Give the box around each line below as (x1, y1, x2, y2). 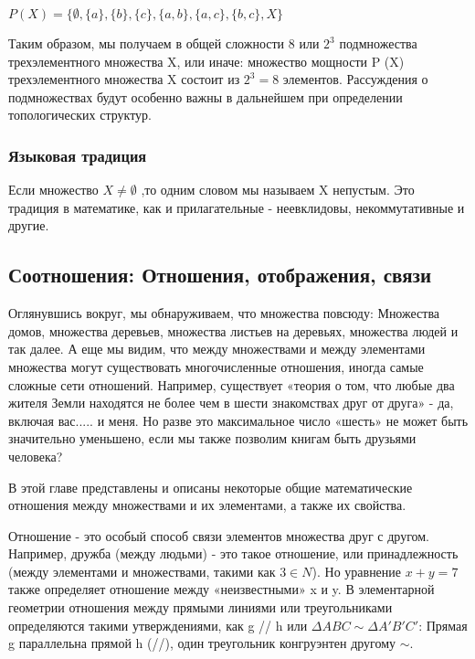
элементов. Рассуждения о (282, 69, 428, 89)
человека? (8, 446, 63, 465)
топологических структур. (8, 105, 152, 124)
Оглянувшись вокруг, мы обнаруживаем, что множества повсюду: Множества (8, 303, 440, 323)
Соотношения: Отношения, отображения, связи (8, 260, 432, 289)
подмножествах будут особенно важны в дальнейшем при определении (8, 87, 403, 106)
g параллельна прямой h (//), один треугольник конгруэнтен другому (8, 633, 396, 653)
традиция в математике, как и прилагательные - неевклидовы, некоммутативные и (8, 197, 465, 217)
